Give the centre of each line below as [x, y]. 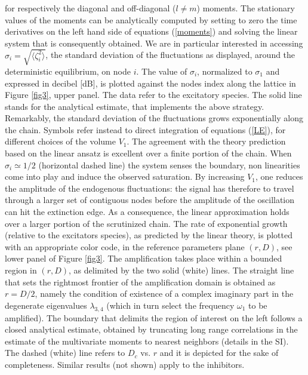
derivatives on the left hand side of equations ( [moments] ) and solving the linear [151, 31]
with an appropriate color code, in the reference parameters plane [125, 246]
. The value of [162, 71]
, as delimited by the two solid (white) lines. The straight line [181, 270]
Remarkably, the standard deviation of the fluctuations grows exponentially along [154, 118]
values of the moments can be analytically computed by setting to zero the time [151, 19]
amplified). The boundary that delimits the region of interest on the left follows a [154, 317]
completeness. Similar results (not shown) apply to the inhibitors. [125, 364]
